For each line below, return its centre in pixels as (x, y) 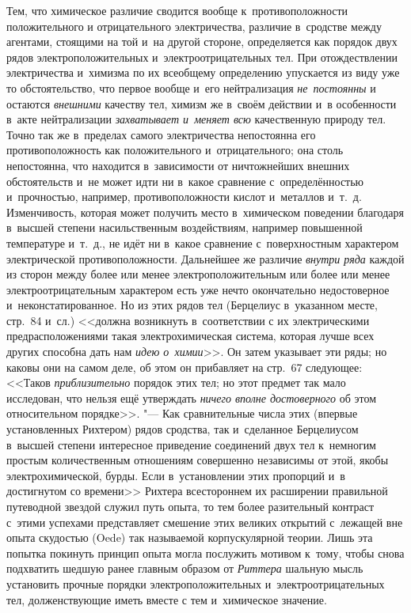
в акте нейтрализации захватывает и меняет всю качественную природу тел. (196, 119)
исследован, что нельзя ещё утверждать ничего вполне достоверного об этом (192, 397)
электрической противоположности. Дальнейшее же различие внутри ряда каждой (205, 258)
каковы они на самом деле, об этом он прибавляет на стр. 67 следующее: (185, 367)
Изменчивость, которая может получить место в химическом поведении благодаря (205, 212)
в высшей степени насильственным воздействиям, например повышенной (185, 227)
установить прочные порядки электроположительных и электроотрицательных (196, 583)
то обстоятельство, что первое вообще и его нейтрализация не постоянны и (191, 87)
